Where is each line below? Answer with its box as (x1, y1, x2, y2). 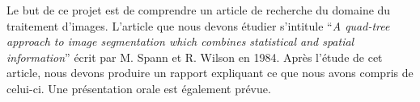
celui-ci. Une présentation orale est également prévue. (6, 80, 271, 96)
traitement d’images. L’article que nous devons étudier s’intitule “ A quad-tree (6, 17, 390, 34)
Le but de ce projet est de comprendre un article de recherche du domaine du (6, 2, 391, 18)
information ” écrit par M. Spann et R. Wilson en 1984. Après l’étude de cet (6, 48, 383, 65)
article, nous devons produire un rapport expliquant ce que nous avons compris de (6, 64, 414, 81)
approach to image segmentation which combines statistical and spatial (6, 33, 354, 50)
